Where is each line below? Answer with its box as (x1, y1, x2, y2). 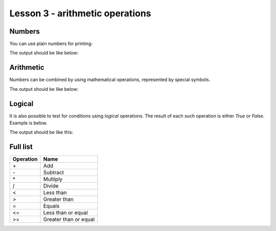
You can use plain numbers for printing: (9, 41, 93, 47)
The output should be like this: (9, 129, 74, 135)
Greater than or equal (43, 216, 95, 223)
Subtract (43, 169, 64, 176)
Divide (43, 183, 59, 190)
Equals (43, 202, 60, 210)
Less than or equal (43, 209, 88, 216)
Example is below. (9, 120, 48, 126)
